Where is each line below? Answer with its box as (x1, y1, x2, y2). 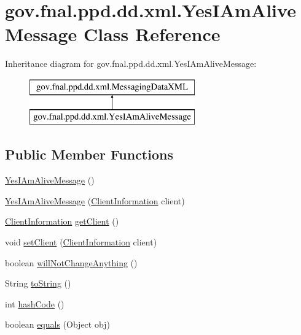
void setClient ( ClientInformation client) (5, 236, 157, 248)
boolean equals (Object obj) (5, 318, 110, 331)
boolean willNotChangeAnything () (5, 256, 138, 269)
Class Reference (83, 21, 221, 47)
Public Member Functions (5, 145, 173, 164)
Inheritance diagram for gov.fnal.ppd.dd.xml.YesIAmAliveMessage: (5, 57, 257, 70)
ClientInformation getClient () (5, 215, 119, 228)
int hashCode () (5, 297, 64, 310)
